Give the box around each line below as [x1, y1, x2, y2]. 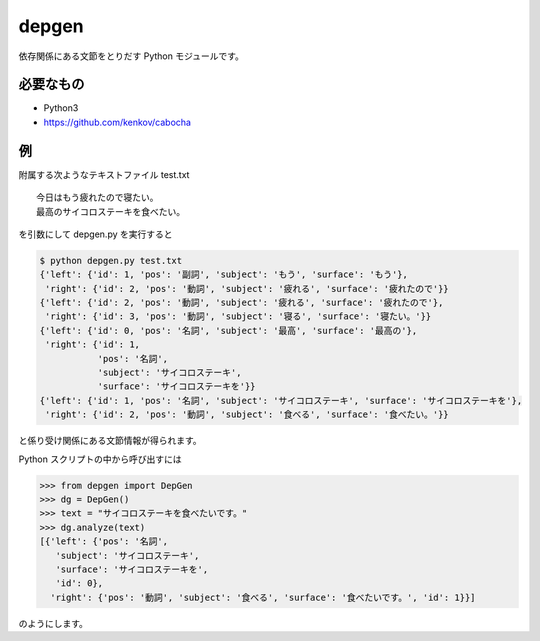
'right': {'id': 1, [45, 339, 140, 350]
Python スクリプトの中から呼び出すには [18, 453, 182, 465]
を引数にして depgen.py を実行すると [18, 228, 173, 240]
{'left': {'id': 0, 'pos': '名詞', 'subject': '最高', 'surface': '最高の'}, [39, 325, 418, 336]
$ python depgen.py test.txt [39, 255, 183, 266]
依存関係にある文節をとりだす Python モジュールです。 [18, 50, 245, 62]
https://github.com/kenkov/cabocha [43, 116, 192, 128]
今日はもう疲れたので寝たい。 [36, 192, 159, 204]
